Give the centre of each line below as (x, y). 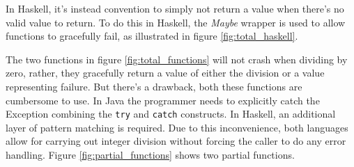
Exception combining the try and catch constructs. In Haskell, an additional (171, 114)
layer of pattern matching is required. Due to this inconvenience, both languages (177, 127)
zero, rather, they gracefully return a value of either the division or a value (165, 73)
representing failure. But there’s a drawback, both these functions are (154, 86)
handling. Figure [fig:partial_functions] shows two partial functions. (150, 154)
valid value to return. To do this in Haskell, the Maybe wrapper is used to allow (176, 22)
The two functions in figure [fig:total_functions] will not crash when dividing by (177, 59)
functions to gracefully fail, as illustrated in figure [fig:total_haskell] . (152, 36)
